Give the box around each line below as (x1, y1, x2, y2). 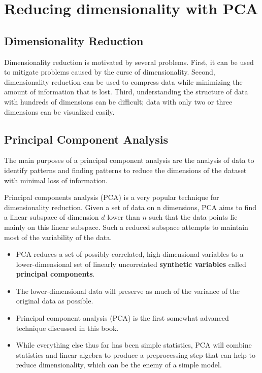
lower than (107, 212, 140, 222)
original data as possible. (16, 295, 93, 306)
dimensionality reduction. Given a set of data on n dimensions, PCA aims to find (4, 201, 256, 212)
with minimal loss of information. (4, 175, 108, 185)
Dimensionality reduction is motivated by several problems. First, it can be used (4, 56, 254, 67)
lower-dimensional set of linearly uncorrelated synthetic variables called (16, 258, 246, 269)
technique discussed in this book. (16, 322, 119, 333)
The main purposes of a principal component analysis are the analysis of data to (4, 155, 254, 165)
